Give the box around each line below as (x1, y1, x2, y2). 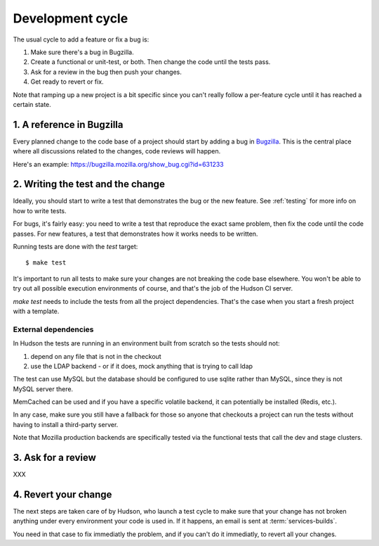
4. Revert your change (13, 488, 112, 500)
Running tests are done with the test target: (13, 243, 138, 251)
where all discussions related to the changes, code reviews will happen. (13, 147, 221, 155)
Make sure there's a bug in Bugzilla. (30, 48, 134, 56)
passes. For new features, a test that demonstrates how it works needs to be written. (13, 229, 258, 238)
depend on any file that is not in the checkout (30, 352, 161, 360)
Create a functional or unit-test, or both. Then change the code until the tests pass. (30, 58, 271, 66)
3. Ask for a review (13, 452, 96, 464)
